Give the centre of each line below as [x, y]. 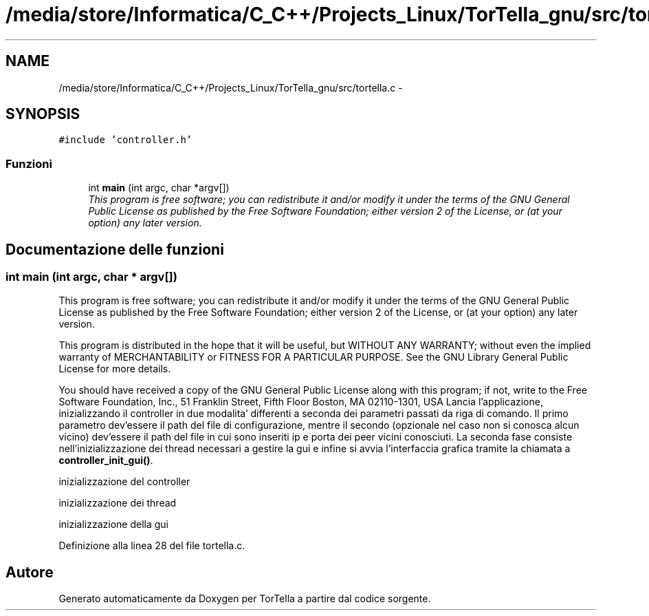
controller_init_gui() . [106, 460]
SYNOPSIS [43, 114]
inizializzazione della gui [113, 524]
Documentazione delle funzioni [115, 249]
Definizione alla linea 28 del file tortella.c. [152, 546]
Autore [30, 572]
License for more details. [115, 369]
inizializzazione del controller [124, 482]
